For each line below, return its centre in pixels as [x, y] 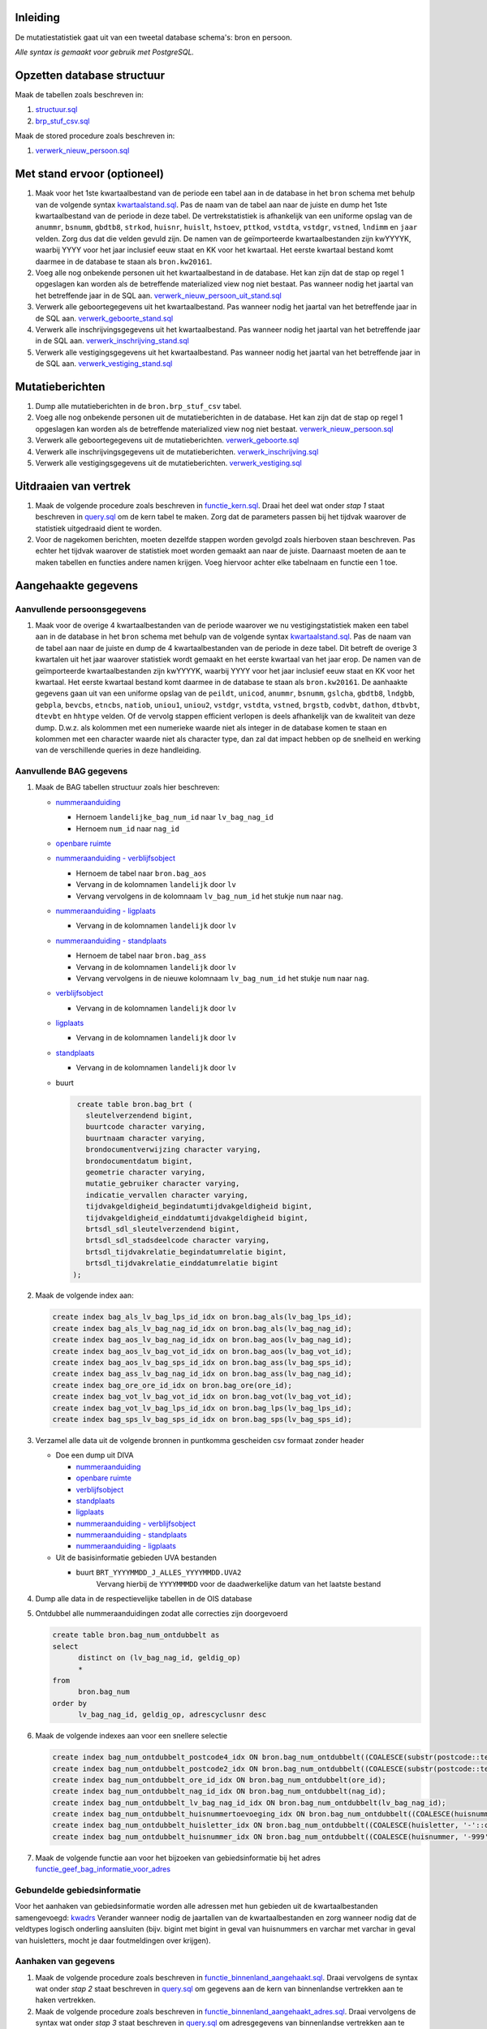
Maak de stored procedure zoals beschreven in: [95, 136]
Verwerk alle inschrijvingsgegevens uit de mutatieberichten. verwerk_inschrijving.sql [177, 451]
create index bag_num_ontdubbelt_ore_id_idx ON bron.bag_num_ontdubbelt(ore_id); [220, 1780]
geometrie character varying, [146, 1172]
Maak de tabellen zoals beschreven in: [79, 94]
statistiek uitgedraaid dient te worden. [99, 528]
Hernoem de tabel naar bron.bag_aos [141, 873]
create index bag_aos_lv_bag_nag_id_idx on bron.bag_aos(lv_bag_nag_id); [202, 1340]
